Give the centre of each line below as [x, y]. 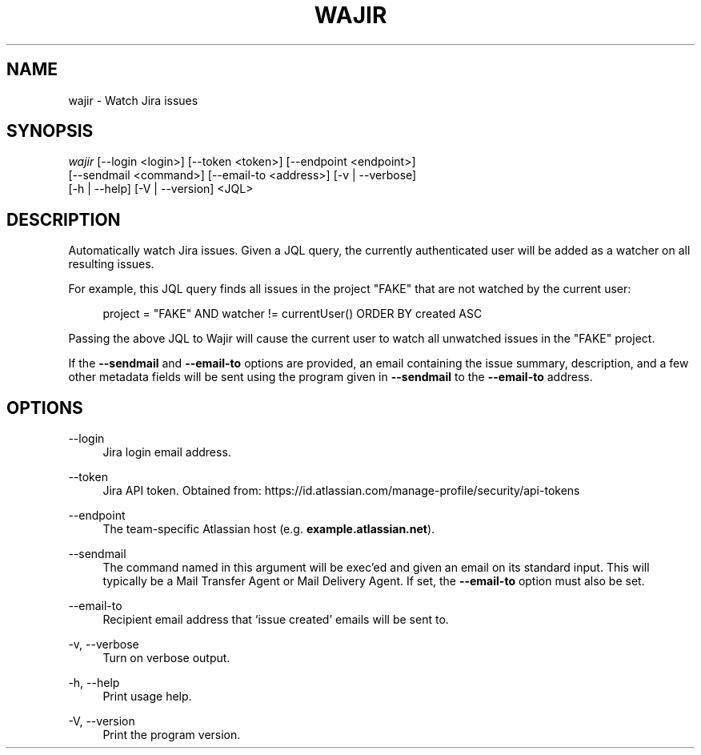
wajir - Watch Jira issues [133, 100]
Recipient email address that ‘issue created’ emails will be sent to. [276, 620]
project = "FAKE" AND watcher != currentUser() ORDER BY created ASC [292, 314]
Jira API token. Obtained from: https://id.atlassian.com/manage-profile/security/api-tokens [341, 491]
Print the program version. [172, 735]
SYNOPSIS [50, 131]
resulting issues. [111, 264]
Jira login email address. [167, 452]
